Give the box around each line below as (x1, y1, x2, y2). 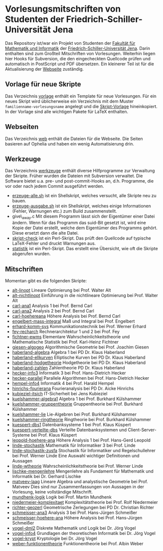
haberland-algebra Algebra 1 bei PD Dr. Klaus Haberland (12, 349, 125, 355)
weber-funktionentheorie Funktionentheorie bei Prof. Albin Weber (12, 540, 144, 546)
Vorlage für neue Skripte (5, 80, 81, 89)
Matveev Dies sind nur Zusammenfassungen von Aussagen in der (12, 483, 145, 490)
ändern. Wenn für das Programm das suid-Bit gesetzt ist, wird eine (12, 220, 146, 226)
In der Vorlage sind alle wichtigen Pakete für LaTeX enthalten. (5, 109, 128, 114)
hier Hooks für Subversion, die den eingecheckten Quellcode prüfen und (5, 55, 151, 61)
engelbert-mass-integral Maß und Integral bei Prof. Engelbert (12, 318, 135, 324)
